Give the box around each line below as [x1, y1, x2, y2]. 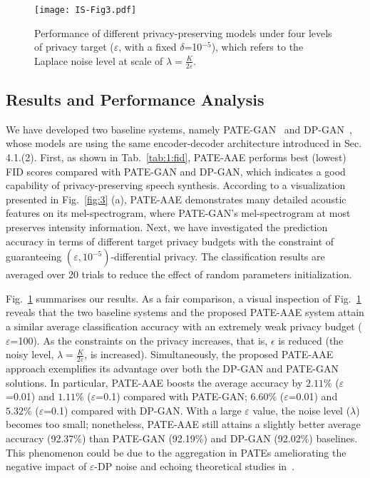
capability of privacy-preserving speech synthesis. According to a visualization [6, 178, 346, 193]
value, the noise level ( [252, 402, 351, 417]
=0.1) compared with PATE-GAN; [96, 389, 247, 404]
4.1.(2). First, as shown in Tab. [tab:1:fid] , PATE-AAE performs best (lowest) [6, 150, 346, 165]
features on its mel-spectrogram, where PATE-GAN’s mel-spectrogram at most [6, 205, 351, 220]
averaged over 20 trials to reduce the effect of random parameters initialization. [6, 267, 352, 282]
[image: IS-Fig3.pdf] [34, 5, 137, 15]
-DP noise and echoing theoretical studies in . [94, 459, 295, 474]
